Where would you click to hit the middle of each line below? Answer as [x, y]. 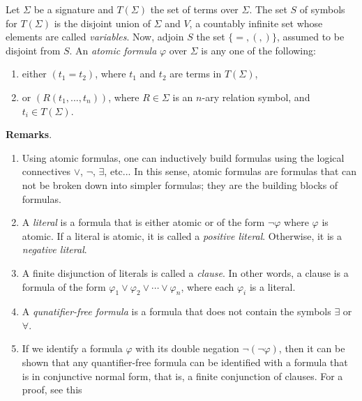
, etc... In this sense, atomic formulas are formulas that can [231, 171]
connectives [46, 171]
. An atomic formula [113, 50]
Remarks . [29, 134]
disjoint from [33, 50]
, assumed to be [310, 37]
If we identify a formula [72, 348]
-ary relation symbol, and [256, 97]
